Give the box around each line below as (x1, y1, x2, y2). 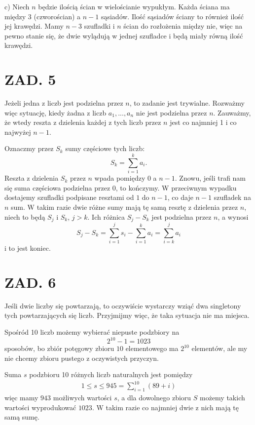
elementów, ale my (191, 343, 248, 353)
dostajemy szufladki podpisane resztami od (4, 192, 134, 202)
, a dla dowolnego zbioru (117, 392, 191, 403)
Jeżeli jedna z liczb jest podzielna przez (4, 98, 123, 108)
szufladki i (84, 21, 115, 31)
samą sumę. (4, 412, 39, 422)
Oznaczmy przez (4, 143, 54, 154)
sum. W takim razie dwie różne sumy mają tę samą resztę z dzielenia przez (11, 201, 238, 212)
